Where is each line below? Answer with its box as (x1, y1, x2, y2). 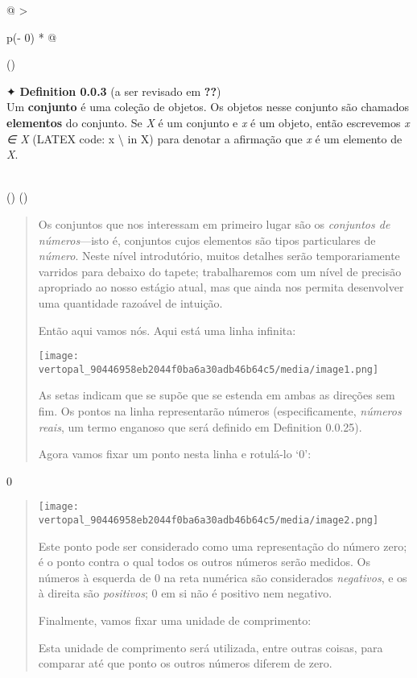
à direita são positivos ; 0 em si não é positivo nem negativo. (38, 585, 332, 602)
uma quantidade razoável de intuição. (38, 294, 223, 311)
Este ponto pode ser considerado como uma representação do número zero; (38, 537, 407, 554)
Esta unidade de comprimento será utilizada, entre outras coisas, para (38, 639, 383, 655)
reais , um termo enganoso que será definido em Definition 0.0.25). (38, 418, 362, 435)
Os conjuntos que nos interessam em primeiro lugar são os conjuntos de (38, 215, 390, 232)
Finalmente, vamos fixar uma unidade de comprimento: (38, 612, 312, 629)
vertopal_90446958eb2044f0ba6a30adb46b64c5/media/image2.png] (38, 515, 379, 527)
